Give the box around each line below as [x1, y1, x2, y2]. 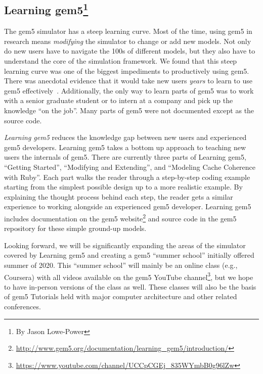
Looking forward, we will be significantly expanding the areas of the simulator [4, 240, 246, 250]
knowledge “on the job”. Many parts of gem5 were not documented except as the [4, 105, 254, 115]
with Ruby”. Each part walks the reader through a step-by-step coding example [4, 171, 250, 182]
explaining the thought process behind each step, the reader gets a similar [4, 191, 233, 202]
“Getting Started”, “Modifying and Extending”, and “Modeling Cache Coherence [4, 161, 256, 172]
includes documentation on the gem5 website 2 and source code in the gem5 [4, 211, 237, 223]
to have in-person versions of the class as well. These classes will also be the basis [4, 281, 256, 292]
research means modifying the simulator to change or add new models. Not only [4, 35, 251, 46]
